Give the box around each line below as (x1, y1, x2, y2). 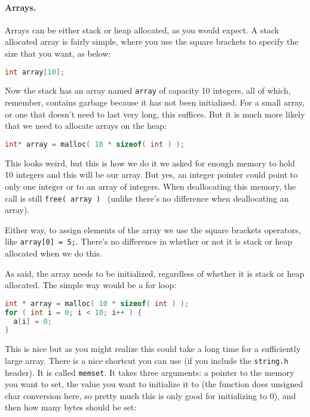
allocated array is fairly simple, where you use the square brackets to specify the (5, 35, 299, 48)
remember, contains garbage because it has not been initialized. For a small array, (5, 96, 305, 109)
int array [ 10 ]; (5, 67, 65, 76)
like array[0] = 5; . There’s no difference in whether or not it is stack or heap (5, 235, 293, 248)
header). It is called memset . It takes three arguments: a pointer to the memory (5, 366, 294, 378)
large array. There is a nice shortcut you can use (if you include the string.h (5, 354, 288, 366)
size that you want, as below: (5, 47, 111, 59)
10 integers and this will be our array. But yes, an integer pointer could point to (5, 168, 298, 181)
